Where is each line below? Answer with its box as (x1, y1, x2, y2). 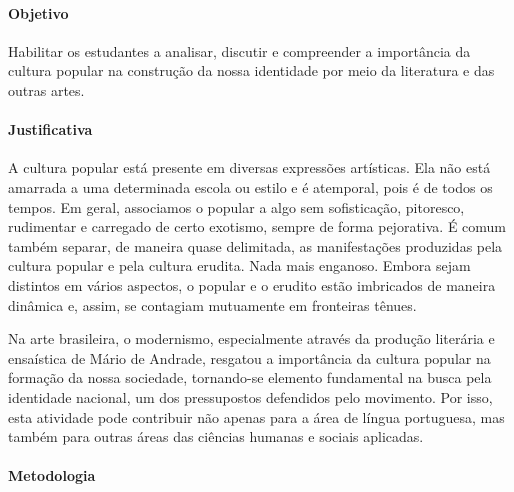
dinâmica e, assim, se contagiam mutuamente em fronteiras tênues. (8, 294, 417, 315)
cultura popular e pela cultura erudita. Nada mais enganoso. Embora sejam (8, 255, 471, 276)
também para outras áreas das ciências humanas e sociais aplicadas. (8, 426, 424, 447)
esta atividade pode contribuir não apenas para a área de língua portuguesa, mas (8, 406, 505, 427)
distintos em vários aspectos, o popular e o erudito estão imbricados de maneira (8, 274, 496, 295)
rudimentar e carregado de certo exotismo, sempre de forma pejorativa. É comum (8, 216, 507, 237)
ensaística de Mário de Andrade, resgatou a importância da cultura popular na (8, 347, 491, 368)
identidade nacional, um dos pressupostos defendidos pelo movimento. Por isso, (8, 386, 493, 407)
